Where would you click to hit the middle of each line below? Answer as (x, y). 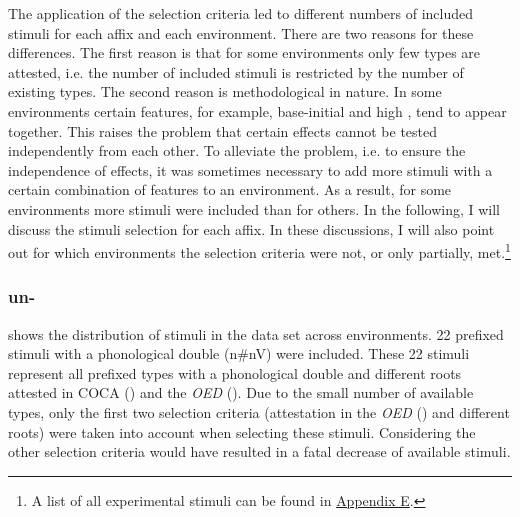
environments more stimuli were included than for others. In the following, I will (254, 208)
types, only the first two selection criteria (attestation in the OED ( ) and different (259, 411)
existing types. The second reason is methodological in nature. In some (225, 91)
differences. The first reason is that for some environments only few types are (244, 52)
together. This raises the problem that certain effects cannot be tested (223, 130)
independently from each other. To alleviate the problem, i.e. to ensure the (237, 150)
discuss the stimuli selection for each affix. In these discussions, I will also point (251, 228)
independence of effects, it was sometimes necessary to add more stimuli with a (250, 169)
